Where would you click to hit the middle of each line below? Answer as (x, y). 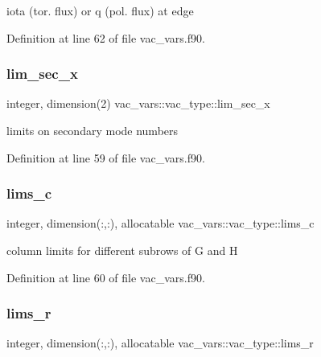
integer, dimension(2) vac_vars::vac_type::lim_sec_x (138, 103)
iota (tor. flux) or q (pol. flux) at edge (100, 10)
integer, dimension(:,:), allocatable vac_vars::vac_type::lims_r (160, 343)
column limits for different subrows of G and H (122, 250)
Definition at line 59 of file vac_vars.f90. (106, 157)
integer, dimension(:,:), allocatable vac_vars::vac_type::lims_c (160, 223)
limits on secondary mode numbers (93, 130)
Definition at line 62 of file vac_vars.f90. (106, 37)
